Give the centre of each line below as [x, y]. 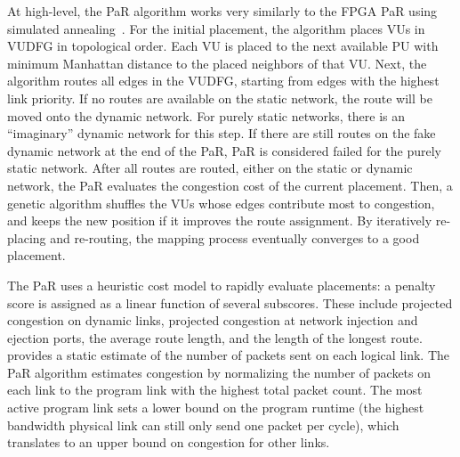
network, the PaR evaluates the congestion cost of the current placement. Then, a [230, 185]
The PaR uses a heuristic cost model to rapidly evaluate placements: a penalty [222, 285]
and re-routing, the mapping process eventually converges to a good [235, 237]
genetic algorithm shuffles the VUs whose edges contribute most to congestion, [221, 203]
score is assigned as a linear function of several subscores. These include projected [230, 302]
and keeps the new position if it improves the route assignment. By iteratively [220, 220]
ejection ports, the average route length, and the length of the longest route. [215, 337]
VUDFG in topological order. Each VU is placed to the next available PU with [223, 46]
